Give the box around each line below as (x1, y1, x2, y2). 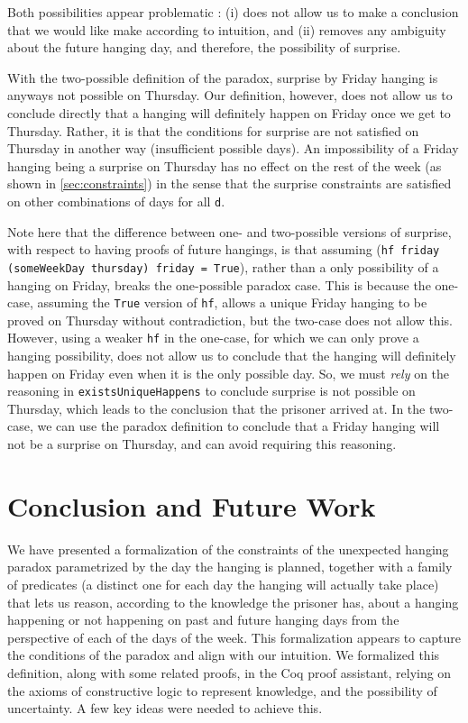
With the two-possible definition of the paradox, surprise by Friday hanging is (7, 68, 438, 87)
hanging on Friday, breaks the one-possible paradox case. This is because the (7, 275, 431, 294)
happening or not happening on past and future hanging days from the (7, 610, 399, 629)
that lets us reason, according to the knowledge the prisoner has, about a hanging (7, 592, 459, 611)
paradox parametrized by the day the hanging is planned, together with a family (7, 557, 453, 576)
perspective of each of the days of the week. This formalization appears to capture (7, 627, 461, 646)
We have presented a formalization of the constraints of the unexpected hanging (7, 539, 449, 558)
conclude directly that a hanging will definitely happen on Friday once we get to (7, 103, 451, 122)
